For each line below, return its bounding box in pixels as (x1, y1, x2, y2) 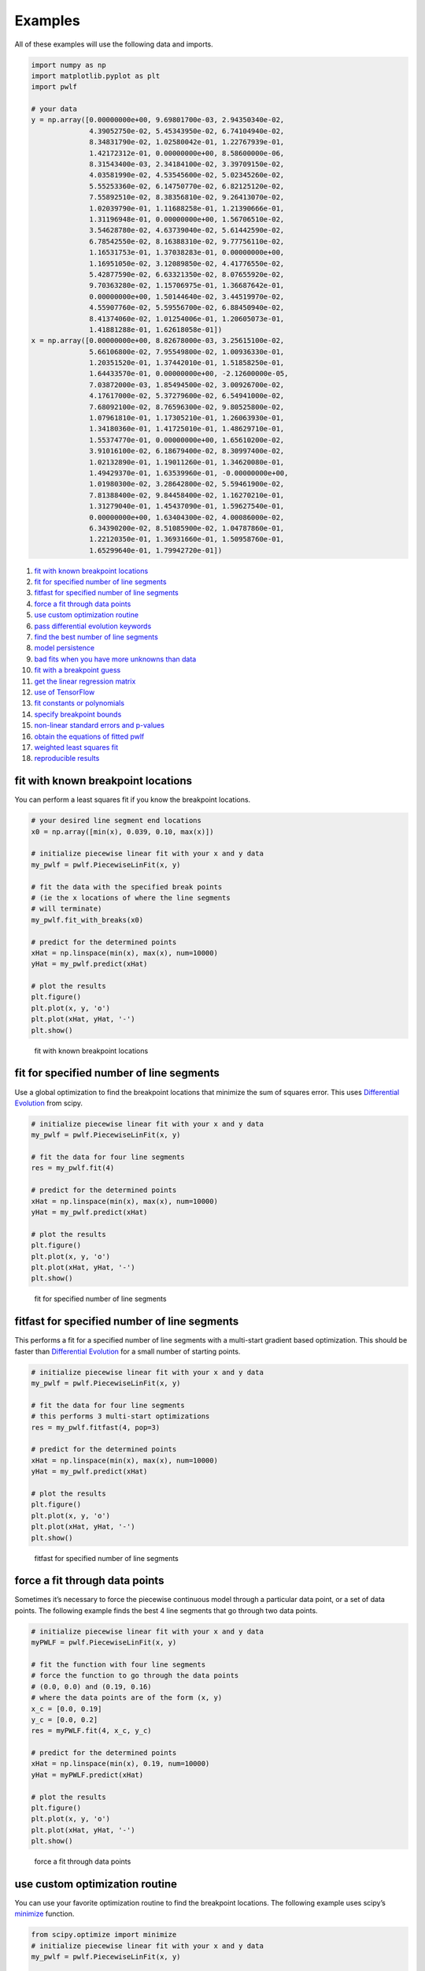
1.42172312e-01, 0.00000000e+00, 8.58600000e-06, (89, 148, 285, 158)
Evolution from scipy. (14, 1098, 83, 1108)
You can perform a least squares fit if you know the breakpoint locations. (14, 795, 251, 804)
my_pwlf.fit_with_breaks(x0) (31, 915, 144, 924)
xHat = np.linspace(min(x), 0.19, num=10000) (31, 1759, 210, 1768)
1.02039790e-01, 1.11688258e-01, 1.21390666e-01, (89, 203, 285, 213)
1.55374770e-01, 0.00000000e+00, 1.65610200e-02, (89, 435, 285, 445)
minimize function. (14, 1909, 75, 1919)
